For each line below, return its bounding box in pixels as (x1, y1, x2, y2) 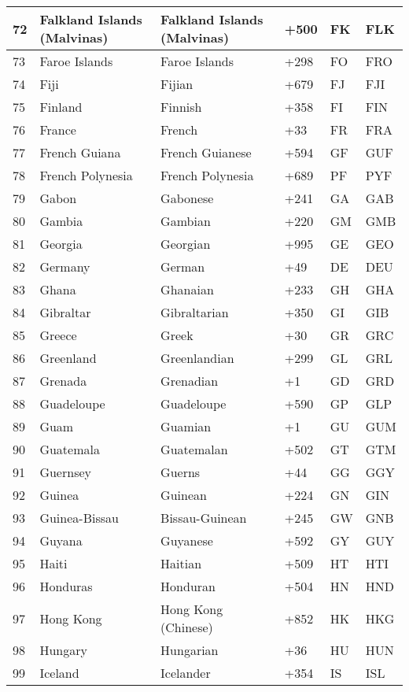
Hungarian (160, 641, 219, 659)
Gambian (160, 212, 211, 230)
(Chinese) (160, 618, 213, 636)
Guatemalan (160, 440, 228, 458)
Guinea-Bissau (39, 509, 119, 527)
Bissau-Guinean (160, 509, 247, 527)
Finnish (160, 98, 202, 116)
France (39, 120, 76, 139)
